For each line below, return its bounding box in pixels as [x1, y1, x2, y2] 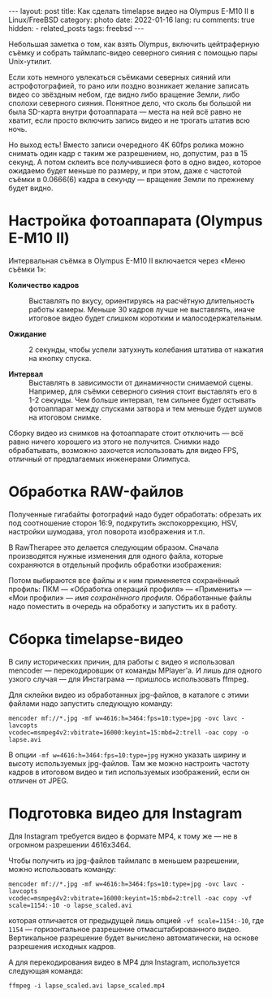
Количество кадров [8, 280, 80, 290]
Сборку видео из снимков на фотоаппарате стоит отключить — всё [8, 428, 244, 438]
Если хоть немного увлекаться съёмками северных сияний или [8, 72, 231, 82]
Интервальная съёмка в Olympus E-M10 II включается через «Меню [8, 255, 246, 265]
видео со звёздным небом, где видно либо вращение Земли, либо [8, 89, 240, 99]
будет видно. [8, 183, 54, 193]
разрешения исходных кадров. [8, 941, 116, 951]
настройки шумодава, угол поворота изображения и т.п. [8, 526, 205, 536]
